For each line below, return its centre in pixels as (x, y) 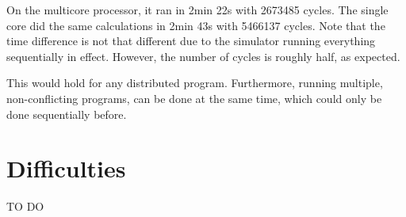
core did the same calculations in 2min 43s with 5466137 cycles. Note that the (196, 25)
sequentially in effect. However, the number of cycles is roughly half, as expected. (203, 56)
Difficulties (66, 168)
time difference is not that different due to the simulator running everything (191, 41)
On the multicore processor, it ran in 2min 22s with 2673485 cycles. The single (197, 10)
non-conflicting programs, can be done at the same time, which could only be (194, 98)
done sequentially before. (67, 114)
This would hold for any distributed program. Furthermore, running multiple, (195, 83)
